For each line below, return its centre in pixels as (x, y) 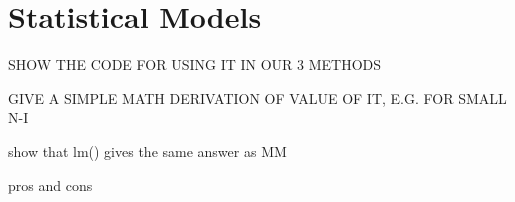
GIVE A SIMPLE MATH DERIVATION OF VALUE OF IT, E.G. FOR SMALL (257, 97)
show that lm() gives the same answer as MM (147, 150)
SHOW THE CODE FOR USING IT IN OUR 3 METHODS (195, 64)
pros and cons (50, 184)
